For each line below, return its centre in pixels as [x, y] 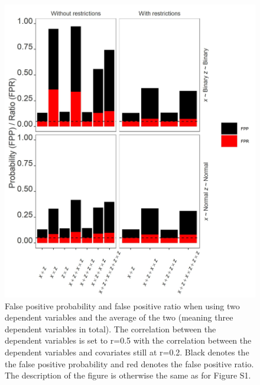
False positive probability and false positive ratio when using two [122, 305]
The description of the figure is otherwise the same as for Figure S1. [128, 375]
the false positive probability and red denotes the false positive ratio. [129, 363]
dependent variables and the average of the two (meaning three [119, 317]
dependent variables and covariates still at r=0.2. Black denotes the [127, 352]
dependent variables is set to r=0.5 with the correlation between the [128, 340]
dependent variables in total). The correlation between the [110, 329]
